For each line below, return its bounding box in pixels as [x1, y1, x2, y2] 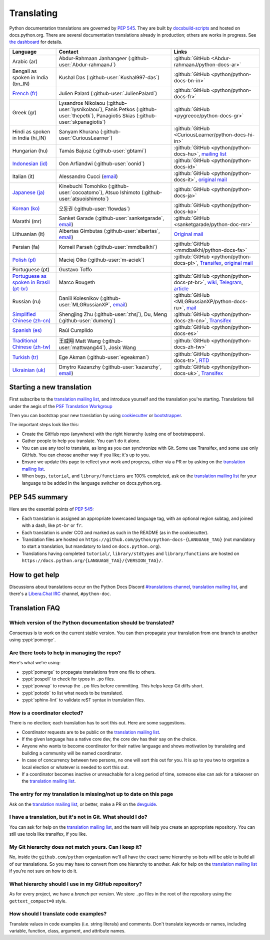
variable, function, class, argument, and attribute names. [9, 928, 126, 934]
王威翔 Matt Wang [58, 337, 101, 344]
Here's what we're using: [9, 660, 61, 666]
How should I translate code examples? [9, 910, 107, 917]
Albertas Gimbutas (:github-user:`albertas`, [58, 227, 160, 234]
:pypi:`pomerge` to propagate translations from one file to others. [21, 669, 156, 675]
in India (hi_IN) [12, 134, 46, 141]
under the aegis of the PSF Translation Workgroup [9, 403, 112, 409]
